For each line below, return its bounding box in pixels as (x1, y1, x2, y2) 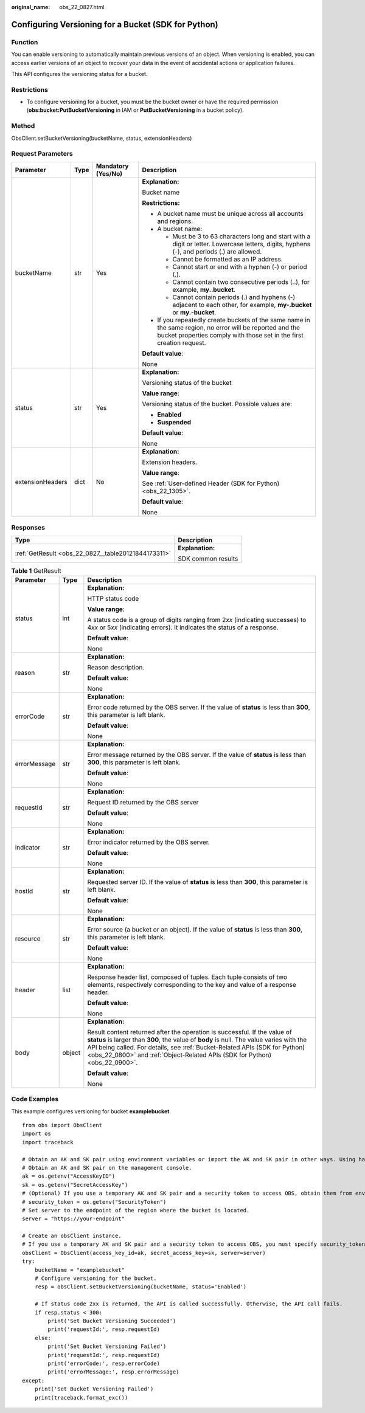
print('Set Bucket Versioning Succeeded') (47, 1318, 176, 1324)
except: (22, 1377, 45, 1384)
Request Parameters (11, 150, 73, 158)
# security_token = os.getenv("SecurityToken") (22, 1198, 167, 1205)
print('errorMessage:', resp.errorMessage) (47, 1369, 179, 1375)
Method (11, 122, 35, 130)
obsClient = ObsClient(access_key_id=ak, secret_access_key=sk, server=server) (22, 1249, 266, 1256)
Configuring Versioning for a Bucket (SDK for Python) (11, 19, 218, 30)
